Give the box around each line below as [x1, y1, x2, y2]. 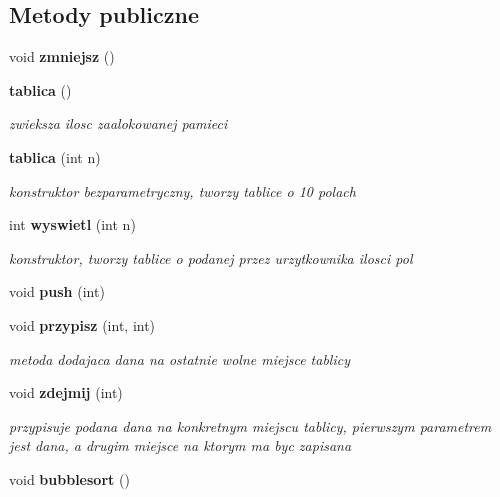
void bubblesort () [9, 468, 130, 489]
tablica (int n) [9, 146, 101, 167]
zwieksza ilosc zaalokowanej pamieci [9, 113, 228, 134]
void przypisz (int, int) [9, 314, 156, 335]
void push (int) [9, 281, 105, 302]
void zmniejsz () [9, 46, 115, 67]
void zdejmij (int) [9, 382, 123, 403]
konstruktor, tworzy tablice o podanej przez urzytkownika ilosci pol [9, 247, 413, 268]
